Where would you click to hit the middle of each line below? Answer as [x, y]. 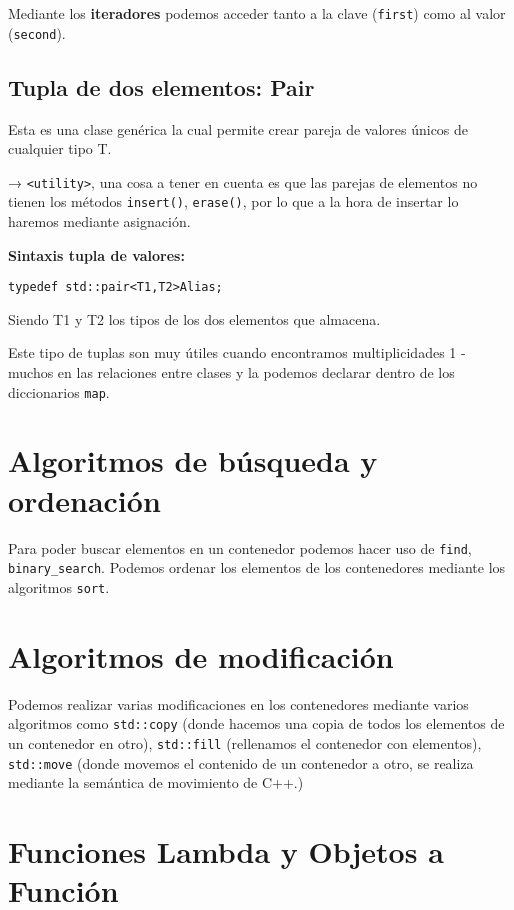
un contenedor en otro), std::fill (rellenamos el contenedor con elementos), [245, 742]
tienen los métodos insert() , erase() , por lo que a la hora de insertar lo [233, 201]
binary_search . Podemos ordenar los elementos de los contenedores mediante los [257, 567]
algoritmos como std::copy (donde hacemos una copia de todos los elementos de [256, 723]
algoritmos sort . [59, 586]
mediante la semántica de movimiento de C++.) [156, 782]
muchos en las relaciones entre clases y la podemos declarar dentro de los [231, 372]
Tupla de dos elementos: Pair [161, 86]
